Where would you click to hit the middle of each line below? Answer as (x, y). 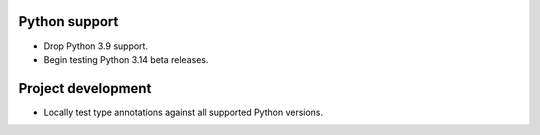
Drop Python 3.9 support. (96, 46)
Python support (68, 21)
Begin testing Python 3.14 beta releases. (126, 59)
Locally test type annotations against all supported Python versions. (183, 112)
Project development (85, 88)
